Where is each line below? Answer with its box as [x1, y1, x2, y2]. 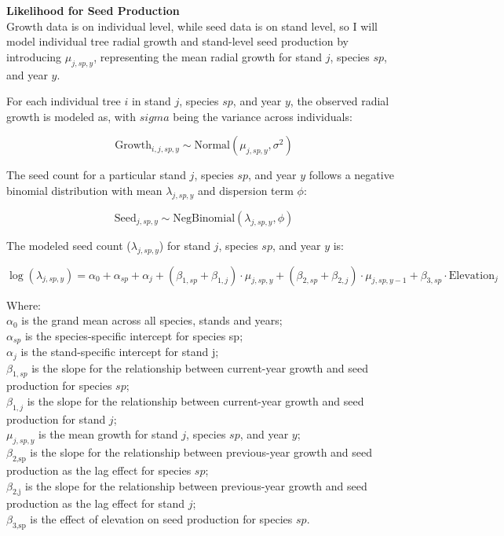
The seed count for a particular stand [6, 167, 186, 183]
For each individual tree [6, 93, 121, 109]
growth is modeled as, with [6, 108, 137, 124]
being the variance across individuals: [173, 108, 352, 124]
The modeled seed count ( [6, 237, 131, 253]
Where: [6, 296, 41, 313]
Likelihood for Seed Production [6, 2, 180, 18]
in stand [131, 93, 171, 109]
